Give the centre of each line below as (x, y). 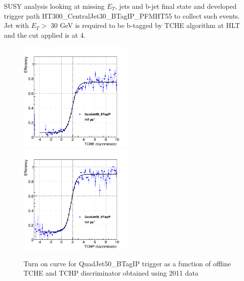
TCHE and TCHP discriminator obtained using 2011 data (111, 273)
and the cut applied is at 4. (45, 35)
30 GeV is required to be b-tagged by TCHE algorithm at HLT (145, 25)
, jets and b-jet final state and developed (176, 6)
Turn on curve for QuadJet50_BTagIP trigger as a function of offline (127, 263)
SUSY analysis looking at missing (54, 6)
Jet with (16, 25)
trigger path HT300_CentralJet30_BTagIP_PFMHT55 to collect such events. (122, 15)
